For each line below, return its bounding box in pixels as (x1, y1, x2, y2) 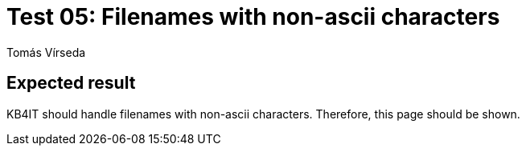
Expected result (6, 73, 136, 94)
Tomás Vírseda (6, 45, 86, 59)
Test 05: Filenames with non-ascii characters (6, 3, 500, 30)
